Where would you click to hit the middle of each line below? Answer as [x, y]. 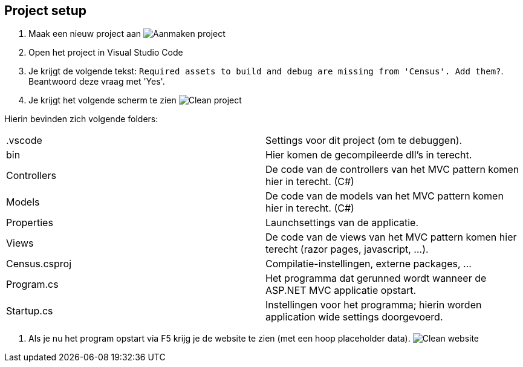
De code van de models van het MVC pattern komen [385, 196]
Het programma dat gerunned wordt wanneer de [376, 278]
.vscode [24, 141]
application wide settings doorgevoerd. [354, 317]
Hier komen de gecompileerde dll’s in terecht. [369, 155]
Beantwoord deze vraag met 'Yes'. [97, 82]
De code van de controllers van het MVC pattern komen [392, 170]
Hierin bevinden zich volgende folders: [81, 119]
